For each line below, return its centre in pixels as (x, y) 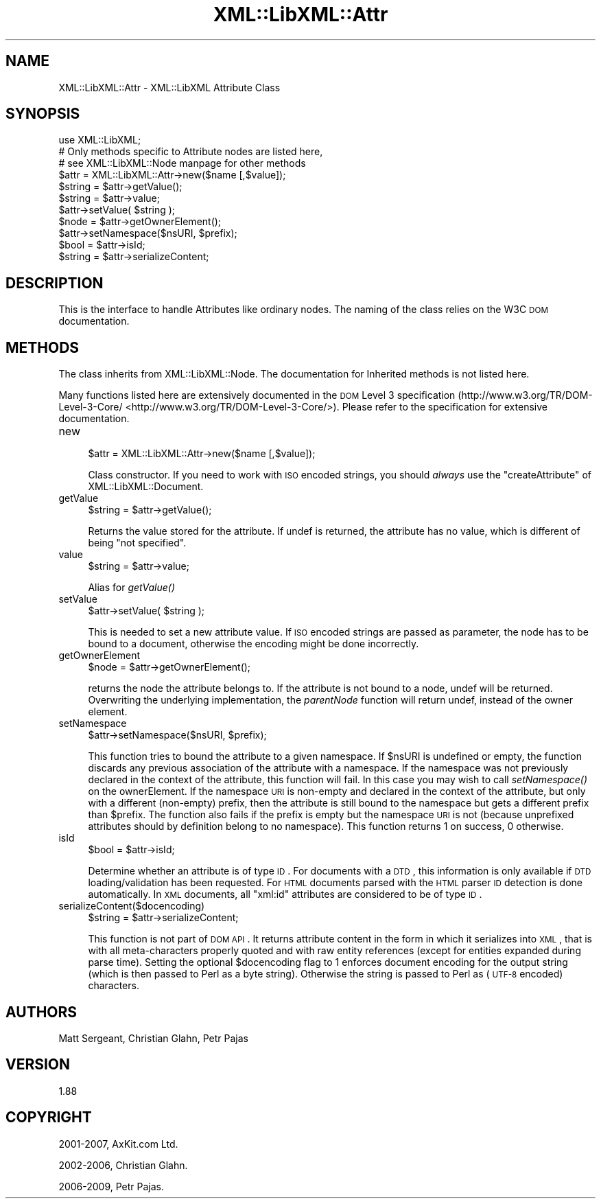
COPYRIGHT (49, 1118)
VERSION (38, 1065)
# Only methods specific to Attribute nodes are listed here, (191, 152)
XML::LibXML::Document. (146, 487)
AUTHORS (42, 1012)
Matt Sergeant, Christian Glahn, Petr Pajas (153, 1038)
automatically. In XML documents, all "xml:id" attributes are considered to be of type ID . (285, 894)
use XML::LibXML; (100, 140)
